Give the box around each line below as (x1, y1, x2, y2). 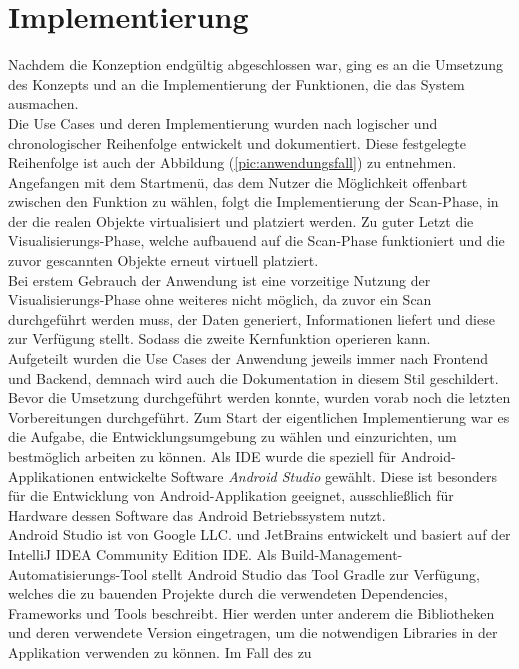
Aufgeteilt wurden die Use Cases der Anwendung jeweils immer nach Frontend (8, 348, 489, 369)
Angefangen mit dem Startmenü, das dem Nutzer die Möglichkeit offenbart (8, 171, 468, 192)
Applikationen (8, 465, 95, 486)
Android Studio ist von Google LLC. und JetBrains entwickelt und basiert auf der (8, 524, 511, 545)
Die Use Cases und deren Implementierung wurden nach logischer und (8, 112, 438, 133)
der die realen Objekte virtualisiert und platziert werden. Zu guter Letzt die (8, 210, 474, 231)
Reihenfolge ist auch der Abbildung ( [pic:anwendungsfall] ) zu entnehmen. (8, 152, 457, 173)
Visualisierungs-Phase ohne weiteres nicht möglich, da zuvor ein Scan (8, 289, 432, 310)
